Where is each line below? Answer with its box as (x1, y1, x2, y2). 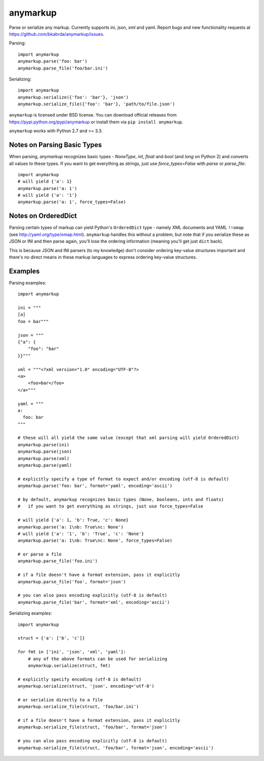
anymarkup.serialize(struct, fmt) (27, 663, 111, 668)
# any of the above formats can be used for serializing (27, 656, 167, 662)
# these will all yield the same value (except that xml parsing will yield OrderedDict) (18, 435, 240, 440)
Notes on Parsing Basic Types (9, 141, 102, 149)
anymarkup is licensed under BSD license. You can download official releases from (9, 112, 177, 118)
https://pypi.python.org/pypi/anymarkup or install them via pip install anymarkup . (9, 119, 183, 125)
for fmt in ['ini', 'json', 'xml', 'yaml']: (18, 649, 127, 655)
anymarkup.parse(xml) (18, 456, 69, 461)
